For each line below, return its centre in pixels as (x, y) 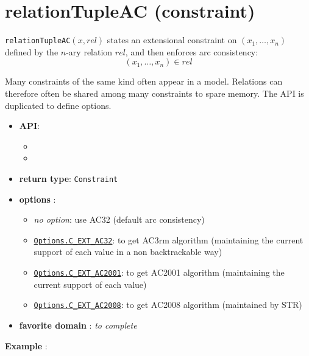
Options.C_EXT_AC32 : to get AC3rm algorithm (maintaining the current (169, 239)
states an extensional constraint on (172, 40)
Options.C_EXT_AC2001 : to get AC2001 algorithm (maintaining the (159, 272)
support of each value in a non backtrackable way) (128, 252)
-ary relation (89, 51)
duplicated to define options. (58, 105)
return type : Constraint (69, 178)
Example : (26, 345)
